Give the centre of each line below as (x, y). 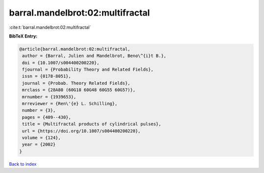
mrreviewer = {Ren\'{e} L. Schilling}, (70, 104)
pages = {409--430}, (47, 117)
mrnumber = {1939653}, (49, 97)
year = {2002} (39, 144)
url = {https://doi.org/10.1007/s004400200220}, (81, 131)
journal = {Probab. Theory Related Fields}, (76, 83)
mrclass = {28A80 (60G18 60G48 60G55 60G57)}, (79, 90)
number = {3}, (39, 110)
